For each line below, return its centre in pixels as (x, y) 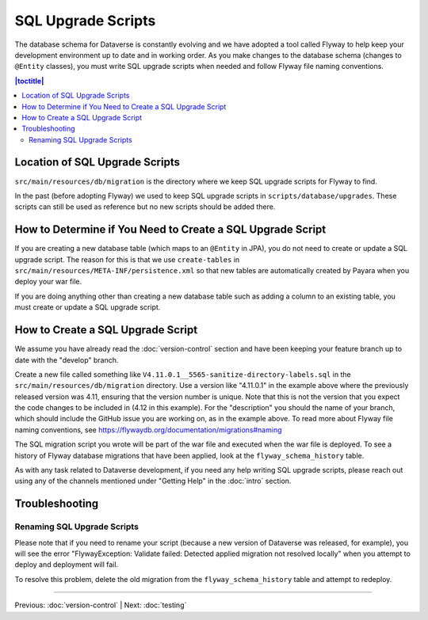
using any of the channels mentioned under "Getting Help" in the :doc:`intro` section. (153, 481)
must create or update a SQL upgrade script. (88, 307)
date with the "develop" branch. (67, 359)
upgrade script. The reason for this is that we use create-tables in (127, 259)
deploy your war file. (48, 282)
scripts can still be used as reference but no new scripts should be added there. (145, 207)
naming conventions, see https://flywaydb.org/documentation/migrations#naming (148, 430)
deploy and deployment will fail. (67, 565)
